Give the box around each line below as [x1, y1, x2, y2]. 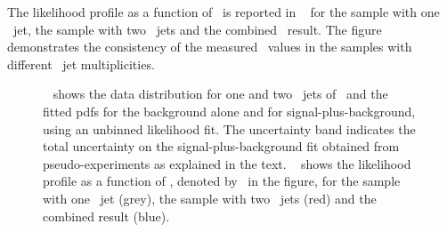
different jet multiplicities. [7, 54, 155, 73]
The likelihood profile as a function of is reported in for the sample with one [7, 3, 440, 20]
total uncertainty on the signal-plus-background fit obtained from [43, 137, 400, 156]
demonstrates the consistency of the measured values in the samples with [7, 37, 412, 56]
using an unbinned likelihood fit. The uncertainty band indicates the [43, 119, 416, 138]
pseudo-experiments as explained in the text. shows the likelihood [43, 154, 411, 172]
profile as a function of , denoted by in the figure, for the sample [43, 172, 401, 190]
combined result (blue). [43, 206, 170, 225]
